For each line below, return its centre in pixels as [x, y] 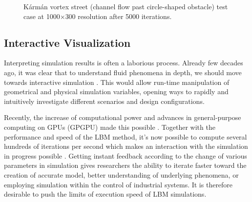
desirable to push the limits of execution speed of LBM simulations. [105, 194]
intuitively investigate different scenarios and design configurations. [104, 101]
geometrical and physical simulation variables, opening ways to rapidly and [116, 91]
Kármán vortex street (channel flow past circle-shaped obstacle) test [126, 6]
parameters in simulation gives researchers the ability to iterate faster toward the [125, 165]
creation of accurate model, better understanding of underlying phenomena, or [121, 174]
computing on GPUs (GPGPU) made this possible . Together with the [110, 127]
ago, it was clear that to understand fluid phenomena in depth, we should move [123, 72]
